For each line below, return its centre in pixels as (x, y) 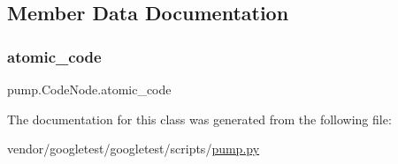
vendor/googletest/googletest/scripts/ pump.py (134, 149)
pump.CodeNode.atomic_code (89, 89)
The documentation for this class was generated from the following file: (199, 119)
